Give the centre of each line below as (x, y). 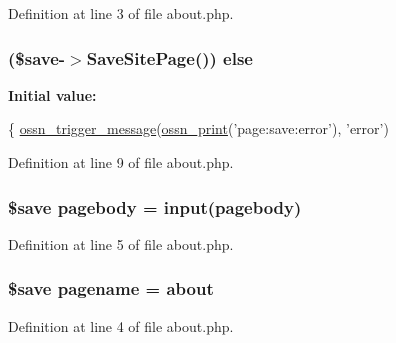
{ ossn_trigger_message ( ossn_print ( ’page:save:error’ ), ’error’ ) (198, 128)
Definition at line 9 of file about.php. (121, 162)
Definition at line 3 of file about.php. (121, 13)
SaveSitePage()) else (169, 57)
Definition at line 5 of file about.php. (121, 243)
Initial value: (52, 94)
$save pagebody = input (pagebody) (155, 206)
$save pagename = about (111, 288)
